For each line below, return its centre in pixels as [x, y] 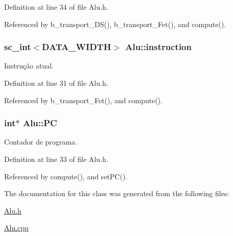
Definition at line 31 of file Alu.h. [56, 83]
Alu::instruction [158, 47]
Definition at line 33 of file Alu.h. [56, 159]
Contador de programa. [41, 142]
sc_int [18, 47]
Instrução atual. [29, 66]
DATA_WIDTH [77, 47]
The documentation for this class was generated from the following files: [117, 193]
